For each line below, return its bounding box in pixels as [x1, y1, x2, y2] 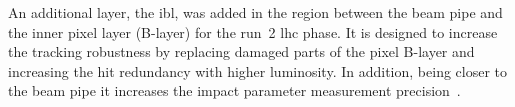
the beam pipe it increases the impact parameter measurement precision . [8, 80, 461, 101]
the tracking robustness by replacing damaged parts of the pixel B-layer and [8, 41, 475, 62]
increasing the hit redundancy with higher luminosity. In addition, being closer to [8, 60, 508, 81]
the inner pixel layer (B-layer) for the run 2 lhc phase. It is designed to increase [8, 21, 498, 42]
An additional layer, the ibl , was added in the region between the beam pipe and [8, 2, 503, 22]
